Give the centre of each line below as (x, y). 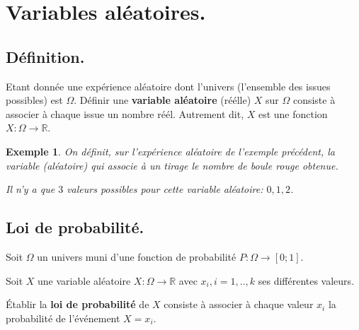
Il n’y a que (30, 189)
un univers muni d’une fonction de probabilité (137, 256)
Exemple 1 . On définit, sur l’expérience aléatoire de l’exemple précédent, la (170, 151)
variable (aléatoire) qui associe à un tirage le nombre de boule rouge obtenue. (172, 165)
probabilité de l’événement (63, 318)
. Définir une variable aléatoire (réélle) (163, 100)
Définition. (45, 56)
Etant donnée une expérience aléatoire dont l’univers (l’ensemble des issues (168, 86)
